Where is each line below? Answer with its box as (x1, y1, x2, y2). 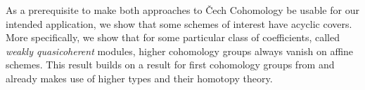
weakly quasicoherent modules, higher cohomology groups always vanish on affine (6, 43, 354, 58)
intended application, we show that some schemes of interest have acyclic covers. (6, 16, 352, 31)
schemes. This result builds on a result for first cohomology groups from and (6, 57, 335, 72)
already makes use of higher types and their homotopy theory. (6, 70, 273, 85)
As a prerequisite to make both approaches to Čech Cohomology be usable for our (6, 3, 359, 17)
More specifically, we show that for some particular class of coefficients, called (6, 30, 340, 45)
